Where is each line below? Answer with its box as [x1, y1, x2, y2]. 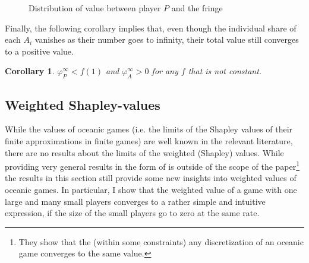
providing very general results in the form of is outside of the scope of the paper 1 [5, 159, 300, 172]
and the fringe [171, 2, 223, 14]
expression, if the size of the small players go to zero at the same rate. [5, 207, 260, 219]
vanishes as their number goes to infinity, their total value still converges [34, 33, 299, 46]
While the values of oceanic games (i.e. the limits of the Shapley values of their [5, 123, 293, 135]
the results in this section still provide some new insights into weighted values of [5, 172, 297, 184]
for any [152, 65, 178, 77]
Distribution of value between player [29, 2, 161, 14]
